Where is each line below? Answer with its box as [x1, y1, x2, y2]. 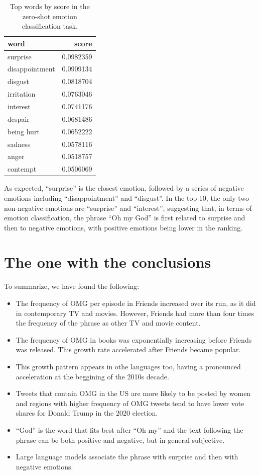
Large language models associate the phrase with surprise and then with [16, 451, 238, 462]
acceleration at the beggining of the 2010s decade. [16, 371, 169, 381]
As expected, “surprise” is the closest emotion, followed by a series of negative [4, 183, 244, 193]
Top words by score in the [10, 1, 90, 11]
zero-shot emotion [22, 11, 77, 21]
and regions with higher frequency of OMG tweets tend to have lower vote [16, 398, 244, 408]
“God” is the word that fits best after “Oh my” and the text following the [16, 424, 243, 435]
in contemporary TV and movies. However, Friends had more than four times [16, 307, 254, 318]
